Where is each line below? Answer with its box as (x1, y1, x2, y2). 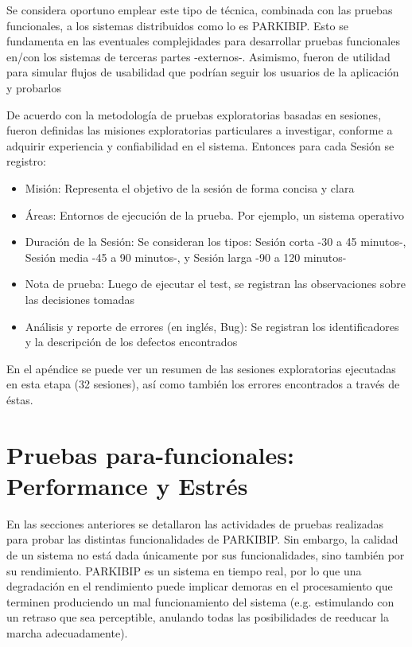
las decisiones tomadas (25, 290, 134, 307)
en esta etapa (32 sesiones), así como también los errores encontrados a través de (6, 376, 400, 392)
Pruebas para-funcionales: (6, 438, 294, 470)
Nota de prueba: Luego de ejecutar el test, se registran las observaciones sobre (25, 275, 406, 292)
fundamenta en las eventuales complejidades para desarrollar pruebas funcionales (6, 33, 400, 49)
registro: (6, 153, 46, 170)
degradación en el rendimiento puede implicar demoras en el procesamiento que (6, 578, 393, 594)
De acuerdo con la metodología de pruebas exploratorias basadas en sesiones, (6, 106, 382, 123)
